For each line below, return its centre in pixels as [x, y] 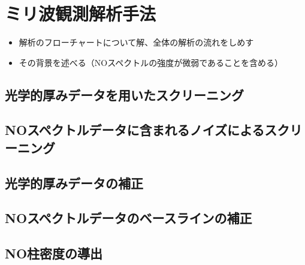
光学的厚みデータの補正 [74, 183]
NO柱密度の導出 [54, 253]
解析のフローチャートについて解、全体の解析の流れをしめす [136, 42]
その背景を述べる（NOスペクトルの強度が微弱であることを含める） [151, 62]
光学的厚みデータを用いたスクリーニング [124, 94]
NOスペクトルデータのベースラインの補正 [129, 218]
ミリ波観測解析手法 [81, 13]
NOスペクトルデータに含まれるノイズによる [135, 130]
